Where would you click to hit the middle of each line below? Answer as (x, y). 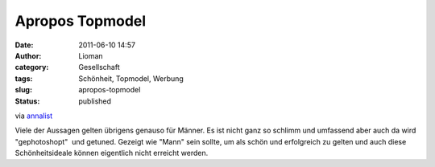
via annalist (34, 116)
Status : (27, 101)
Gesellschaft (99, 67)
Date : (24, 45)
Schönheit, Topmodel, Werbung (131, 78)
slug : (23, 90)
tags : (24, 78)
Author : (28, 55)
